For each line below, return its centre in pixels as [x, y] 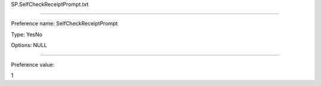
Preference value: [33, 64]
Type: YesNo [27, 34]
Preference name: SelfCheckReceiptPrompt [64, 24]
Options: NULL [29, 45]
